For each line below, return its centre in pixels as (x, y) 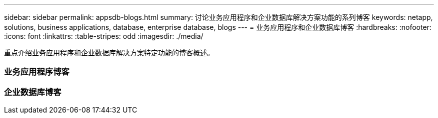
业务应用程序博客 (37, 72)
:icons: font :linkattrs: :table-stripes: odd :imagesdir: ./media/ (104, 36)
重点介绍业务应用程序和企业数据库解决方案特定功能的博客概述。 (109, 53)
